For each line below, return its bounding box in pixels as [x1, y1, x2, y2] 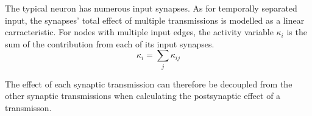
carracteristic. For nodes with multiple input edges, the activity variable [5, 26, 274, 38]
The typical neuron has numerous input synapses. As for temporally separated [5, 2, 297, 14]
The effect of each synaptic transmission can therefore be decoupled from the [5, 77, 292, 90]
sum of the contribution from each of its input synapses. [5, 37, 214, 50]
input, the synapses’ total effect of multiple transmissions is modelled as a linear [5, 13, 305, 26]
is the [286, 26, 307, 38]
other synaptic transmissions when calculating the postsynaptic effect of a [5, 89, 281, 102]
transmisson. [5, 101, 52, 114]
